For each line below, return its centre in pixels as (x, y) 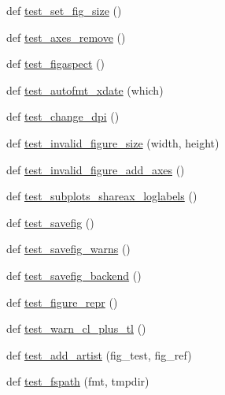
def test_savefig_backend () (74, 275)
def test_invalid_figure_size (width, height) (113, 142)
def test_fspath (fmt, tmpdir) (78, 381)
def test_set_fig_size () (64, 10)
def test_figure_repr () (62, 302)
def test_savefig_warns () (68, 249)
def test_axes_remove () (66, 37)
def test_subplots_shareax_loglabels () (102, 196)
